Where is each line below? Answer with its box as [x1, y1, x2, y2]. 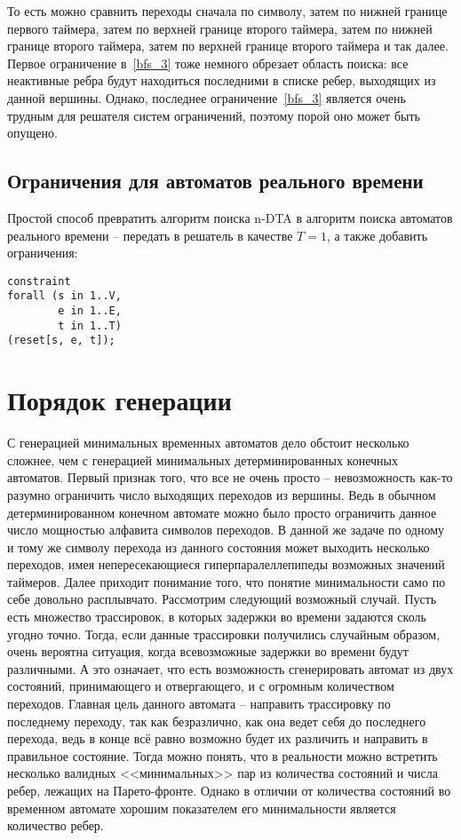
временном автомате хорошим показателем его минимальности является [7, 798, 396, 817]
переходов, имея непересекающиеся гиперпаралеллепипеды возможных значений [7, 555, 445, 574]
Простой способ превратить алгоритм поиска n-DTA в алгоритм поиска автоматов [7, 208, 453, 226]
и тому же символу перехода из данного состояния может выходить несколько [7, 537, 430, 556]
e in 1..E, [58, 305, 122, 318]
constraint [7, 274, 71, 288]
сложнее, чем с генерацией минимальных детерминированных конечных [7, 450, 398, 469]
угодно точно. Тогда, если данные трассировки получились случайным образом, [7, 624, 441, 643]
